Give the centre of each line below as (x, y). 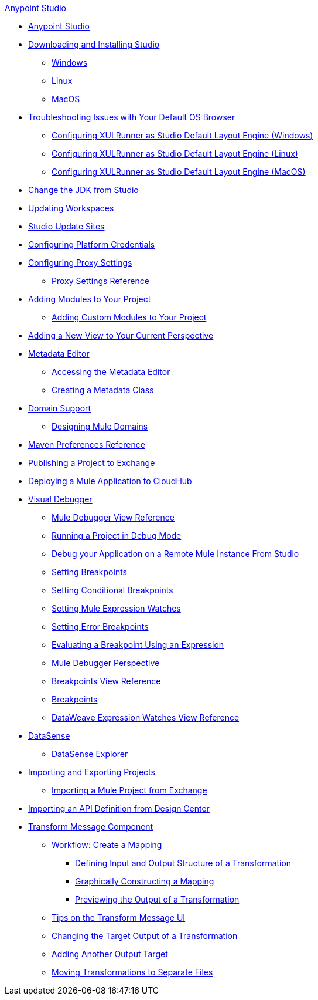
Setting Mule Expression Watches (116, 608)
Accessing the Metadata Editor (111, 372)
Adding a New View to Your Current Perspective (121, 335)
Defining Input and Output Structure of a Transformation (183, 863)
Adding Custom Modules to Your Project (129, 317)
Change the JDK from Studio (83, 190)
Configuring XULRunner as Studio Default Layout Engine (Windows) (182, 135)
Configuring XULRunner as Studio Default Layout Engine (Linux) (175, 153)
